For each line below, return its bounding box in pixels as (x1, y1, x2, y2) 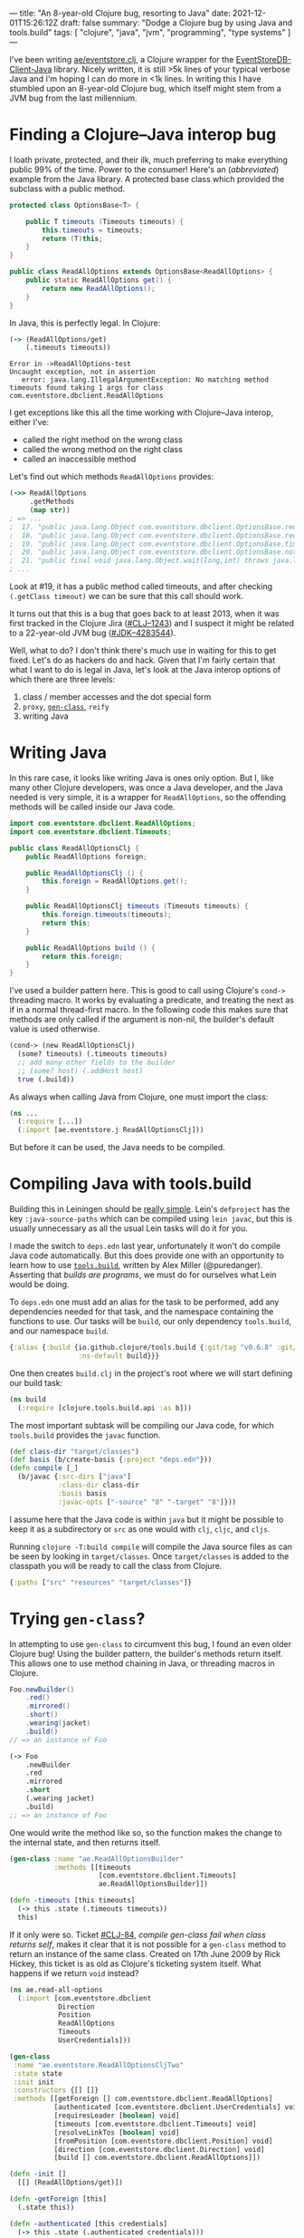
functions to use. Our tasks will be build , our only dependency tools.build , (9, 1316, 292, 1327)
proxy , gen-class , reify (22, 702, 109, 712)
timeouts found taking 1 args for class (9, 383, 165, 392)
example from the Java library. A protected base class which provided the (9, 173, 285, 184)
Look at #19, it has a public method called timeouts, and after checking (9, 581, 273, 592)
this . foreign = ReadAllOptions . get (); (42, 877, 188, 886)
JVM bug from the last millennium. (9, 92, 138, 103)
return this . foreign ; (42, 952, 124, 961)
